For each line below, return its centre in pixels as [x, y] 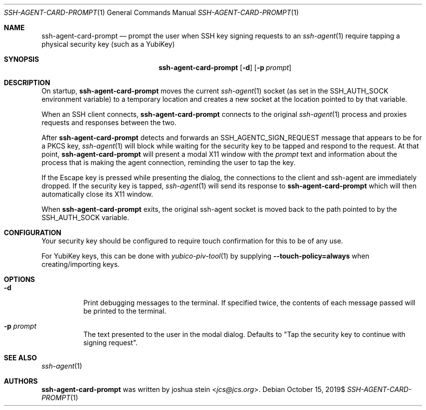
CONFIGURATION [33, 233]
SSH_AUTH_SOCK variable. [85, 217]
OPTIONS [19, 279]
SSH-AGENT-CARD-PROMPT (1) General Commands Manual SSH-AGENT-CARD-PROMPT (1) [151, 12]
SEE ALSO [20, 358]
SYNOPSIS [22, 59]
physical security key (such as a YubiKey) [108, 44]
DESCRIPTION [27, 83]
